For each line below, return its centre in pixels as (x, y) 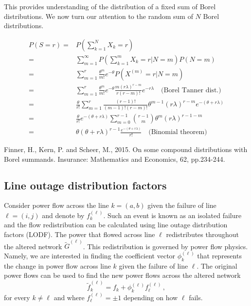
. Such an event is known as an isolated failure (172, 215)
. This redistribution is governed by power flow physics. (165, 246)
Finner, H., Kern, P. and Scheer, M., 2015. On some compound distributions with (126, 149)
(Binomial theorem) (178, 132)
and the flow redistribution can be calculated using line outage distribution (116, 225)
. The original (217, 265)
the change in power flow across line (57, 265)
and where (69, 297)
